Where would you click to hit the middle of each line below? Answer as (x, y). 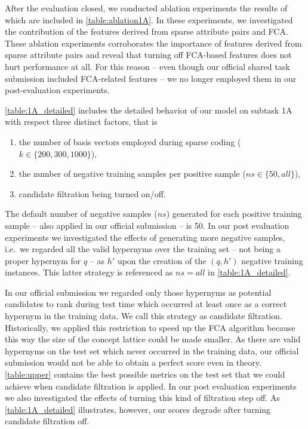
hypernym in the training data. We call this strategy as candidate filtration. (144, 316)
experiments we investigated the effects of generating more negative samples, (145, 237)
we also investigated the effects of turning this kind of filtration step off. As (142, 398)
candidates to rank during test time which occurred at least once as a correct (146, 304)
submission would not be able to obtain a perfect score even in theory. (133, 362)
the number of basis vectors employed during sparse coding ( (130, 141)
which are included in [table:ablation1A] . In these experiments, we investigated (149, 19)
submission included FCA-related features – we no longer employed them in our (151, 78)
